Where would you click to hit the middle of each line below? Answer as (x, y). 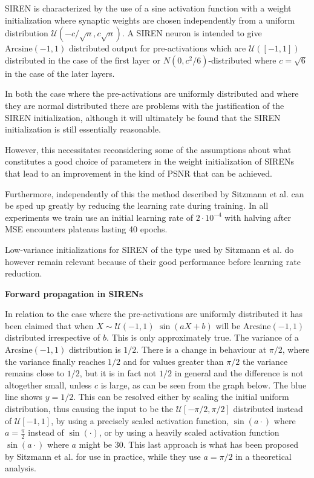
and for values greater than (173, 361)
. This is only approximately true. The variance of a (203, 337)
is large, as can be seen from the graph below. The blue (204, 385)
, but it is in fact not (118, 373)
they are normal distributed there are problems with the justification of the (145, 105)
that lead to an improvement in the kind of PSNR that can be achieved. (139, 173)
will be (228, 325)
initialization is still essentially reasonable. (83, 129)
